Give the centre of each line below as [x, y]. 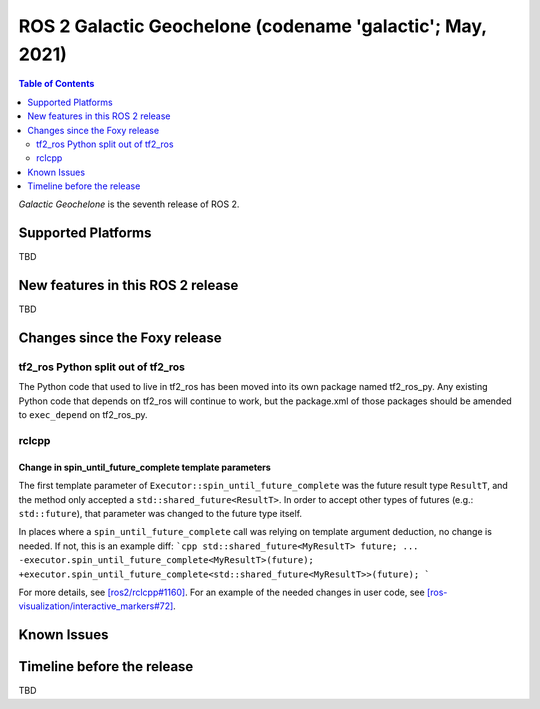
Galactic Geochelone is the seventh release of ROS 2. [129, 204]
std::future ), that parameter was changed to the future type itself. [160, 513]
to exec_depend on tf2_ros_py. [83, 415]
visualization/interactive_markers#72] [96, 606]
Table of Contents [56, 84]
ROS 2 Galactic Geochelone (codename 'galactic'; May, [252, 26]
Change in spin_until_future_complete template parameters [145, 467]
